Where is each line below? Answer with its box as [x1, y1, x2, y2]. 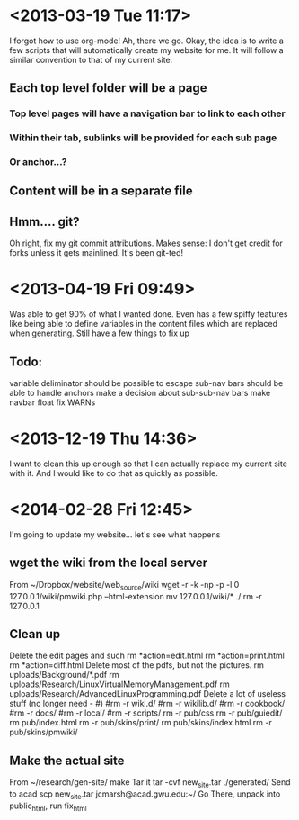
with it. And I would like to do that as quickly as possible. [9, 467, 218, 478]
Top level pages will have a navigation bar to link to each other [9, 107, 286, 120]
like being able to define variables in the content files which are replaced [9, 319, 278, 329]
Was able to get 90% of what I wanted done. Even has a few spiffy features [9, 309, 288, 320]
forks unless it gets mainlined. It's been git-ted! [9, 248, 184, 258]
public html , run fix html [9, 800, 87, 813]
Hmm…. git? [9, 213, 80, 230]
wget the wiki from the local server [9, 555, 208, 571]
